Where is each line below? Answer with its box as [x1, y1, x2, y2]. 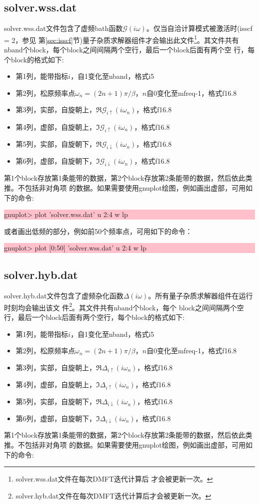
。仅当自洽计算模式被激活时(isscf [146, 23, 253, 33]
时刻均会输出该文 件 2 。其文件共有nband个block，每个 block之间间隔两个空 [4, 300, 244, 312]
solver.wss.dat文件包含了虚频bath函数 [4, 23, 123, 33]
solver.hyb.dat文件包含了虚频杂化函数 [4, 290, 124, 301]
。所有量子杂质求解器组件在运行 [148, 290, 253, 301]
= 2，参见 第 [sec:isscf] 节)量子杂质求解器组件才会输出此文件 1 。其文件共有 [4, 33, 239, 45]
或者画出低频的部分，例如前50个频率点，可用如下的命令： [4, 226, 192, 236]
